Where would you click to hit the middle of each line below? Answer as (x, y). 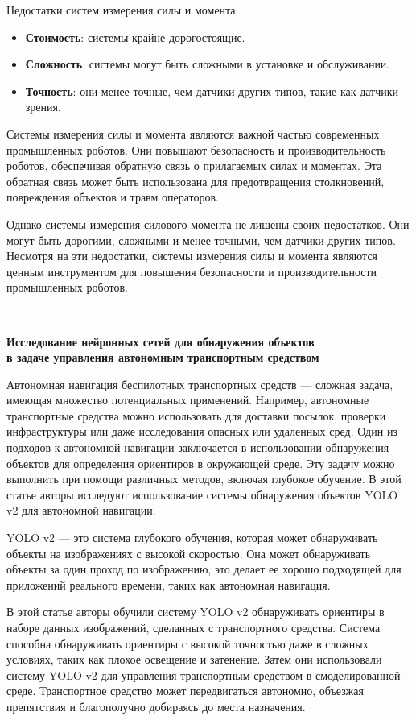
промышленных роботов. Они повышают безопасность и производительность (196, 149)
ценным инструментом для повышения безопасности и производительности (192, 271)
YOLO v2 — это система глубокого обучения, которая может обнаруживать (192, 538)
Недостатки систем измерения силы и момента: (123, 10)
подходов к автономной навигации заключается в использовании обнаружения (198, 447)
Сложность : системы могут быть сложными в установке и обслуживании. (208, 64)
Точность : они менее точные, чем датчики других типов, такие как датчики (212, 91)
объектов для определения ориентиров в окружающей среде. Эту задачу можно (201, 463)
